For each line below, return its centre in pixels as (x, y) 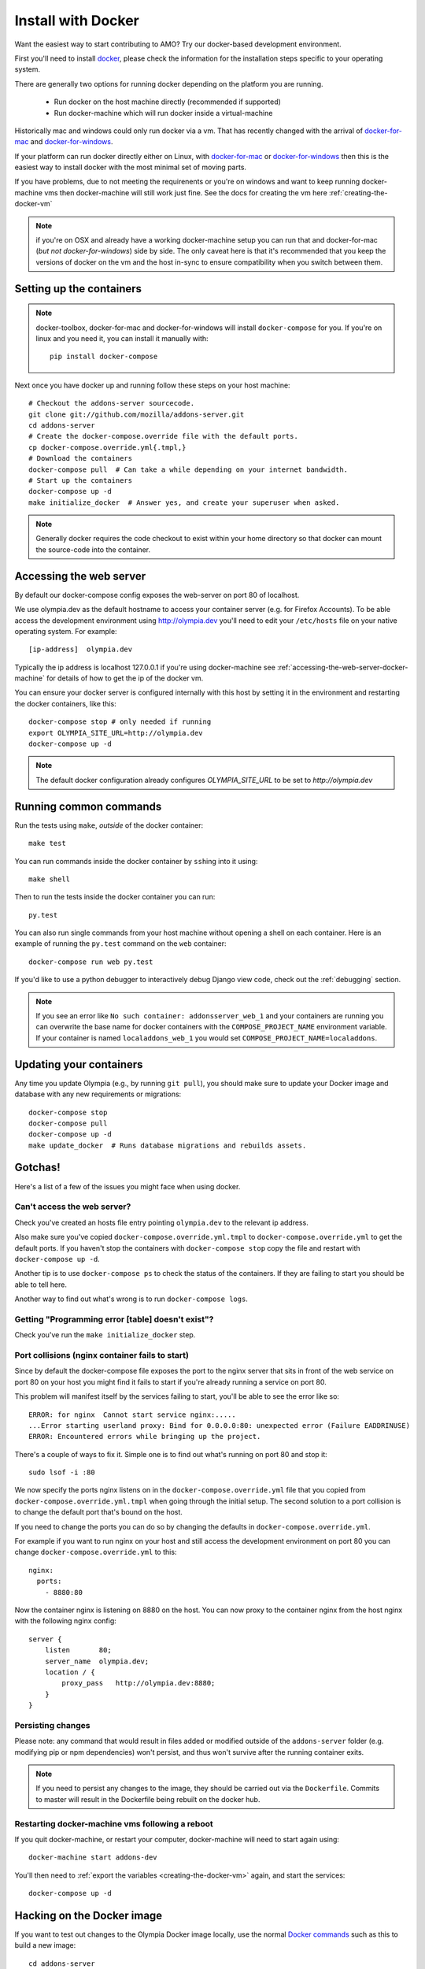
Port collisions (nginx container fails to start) (102, 1355)
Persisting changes (52, 1725)
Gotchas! (37, 1168)
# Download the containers (81, 458)
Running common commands (88, 806)
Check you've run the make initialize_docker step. (105, 1335)
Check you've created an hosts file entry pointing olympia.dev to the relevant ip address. (161, 1222)
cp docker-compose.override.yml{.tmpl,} (107, 447)
